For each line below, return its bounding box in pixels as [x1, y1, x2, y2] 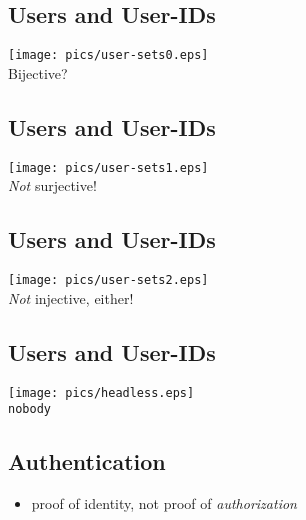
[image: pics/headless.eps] [8, 385, 195, 400]
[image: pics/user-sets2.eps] [8, 273, 209, 288]
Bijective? [8, 62, 68, 83]
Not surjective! [8, 175, 97, 196]
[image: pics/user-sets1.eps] [8, 160, 209, 175]
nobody [8, 402, 51, 417]
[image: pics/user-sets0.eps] [8, 48, 209, 63]
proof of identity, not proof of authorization [31, 493, 297, 514]
